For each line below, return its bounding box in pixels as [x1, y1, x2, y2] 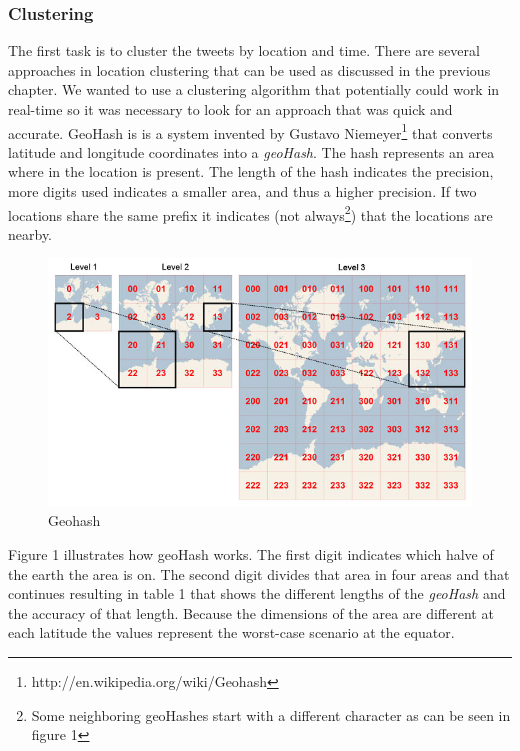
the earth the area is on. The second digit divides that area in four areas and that [8, 563, 510, 584]
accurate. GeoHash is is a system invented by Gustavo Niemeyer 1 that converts [8, 119, 493, 143]
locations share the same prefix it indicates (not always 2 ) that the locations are [8, 201, 493, 225]
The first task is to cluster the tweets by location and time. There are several [8, 40, 480, 61]
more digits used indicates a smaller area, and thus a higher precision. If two [8, 181, 477, 202]
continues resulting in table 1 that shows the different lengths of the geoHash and [8, 583, 506, 604]
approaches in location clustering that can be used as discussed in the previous [8, 59, 491, 80]
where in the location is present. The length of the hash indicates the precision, [8, 161, 494, 182]
